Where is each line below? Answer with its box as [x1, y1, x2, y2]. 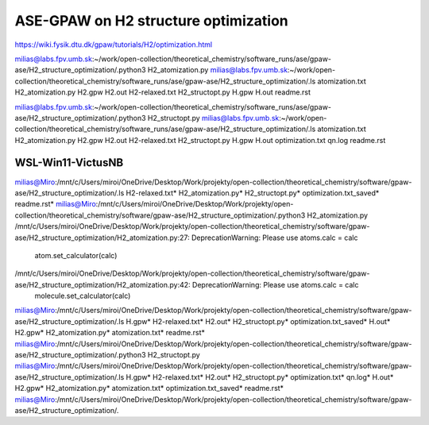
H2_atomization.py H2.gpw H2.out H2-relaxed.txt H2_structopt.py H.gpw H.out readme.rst [14, 87, 311, 97]
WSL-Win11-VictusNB [14, 156, 124, 170]
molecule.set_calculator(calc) [34, 291, 131, 301]
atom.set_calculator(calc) [34, 250, 118, 260]
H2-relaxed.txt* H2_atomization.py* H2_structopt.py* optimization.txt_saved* [126, 187, 380, 198]
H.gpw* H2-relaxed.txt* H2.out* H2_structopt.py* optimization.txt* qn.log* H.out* [126, 372, 394, 381]
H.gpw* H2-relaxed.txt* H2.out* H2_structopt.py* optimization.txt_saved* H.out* [126, 316, 391, 326]
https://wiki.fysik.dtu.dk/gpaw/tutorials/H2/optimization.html [14, 40, 213, 49]
